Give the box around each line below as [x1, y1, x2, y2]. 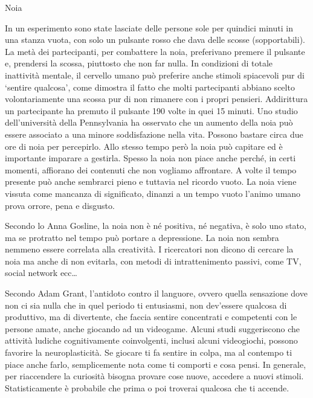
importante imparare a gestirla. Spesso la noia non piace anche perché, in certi [5, 152, 296, 164]
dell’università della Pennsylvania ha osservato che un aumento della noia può [5, 116, 293, 129]
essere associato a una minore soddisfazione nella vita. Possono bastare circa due [5, 127, 303, 140]
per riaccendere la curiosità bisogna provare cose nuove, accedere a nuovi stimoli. [5, 370, 304, 382]
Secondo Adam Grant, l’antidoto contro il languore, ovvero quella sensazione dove [5, 287, 308, 300]
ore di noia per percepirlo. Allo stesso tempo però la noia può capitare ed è [5, 140, 283, 152]
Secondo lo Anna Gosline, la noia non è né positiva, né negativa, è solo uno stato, [5, 219, 306, 232]
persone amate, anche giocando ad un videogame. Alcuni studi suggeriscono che [5, 322, 300, 335]
